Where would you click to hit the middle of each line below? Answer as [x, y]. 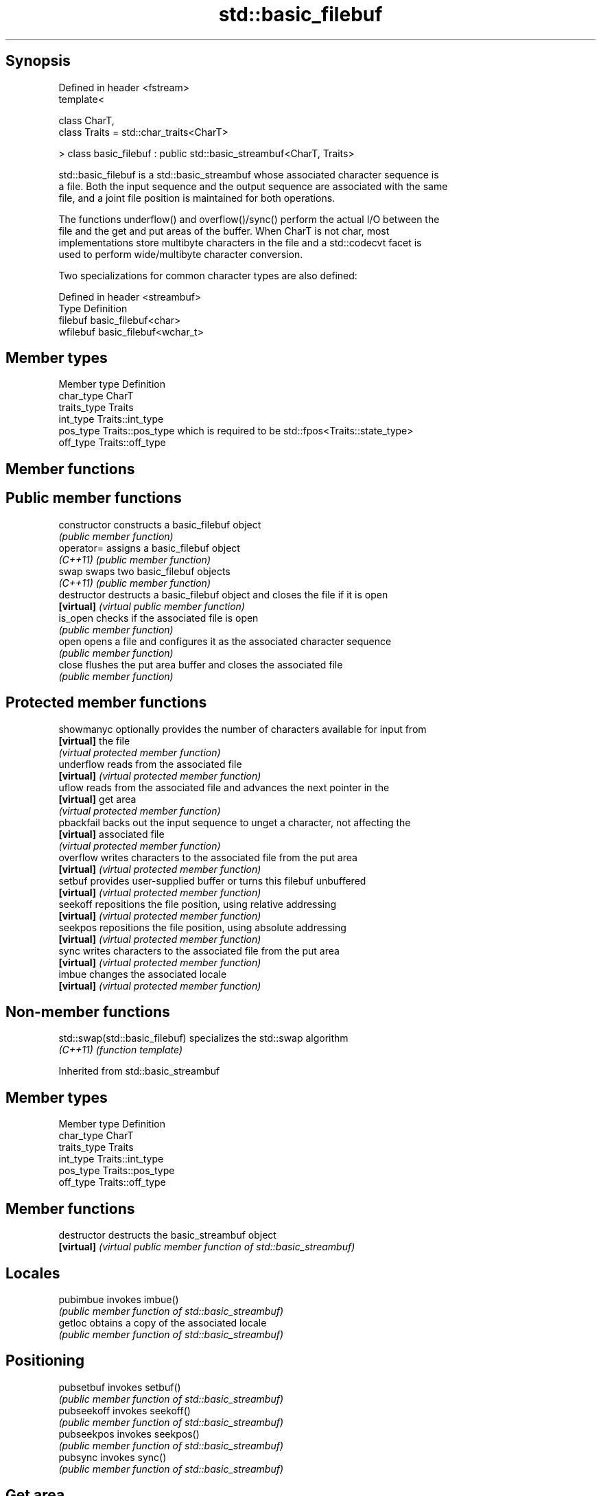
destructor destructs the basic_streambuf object [167, 1235]
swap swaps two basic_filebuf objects [144, 571]
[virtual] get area [97, 799]
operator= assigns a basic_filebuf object [149, 548]
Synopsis [38, 61]
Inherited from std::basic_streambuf [139, 1071]
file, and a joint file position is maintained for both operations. [197, 198]
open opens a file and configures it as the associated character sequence [225, 641]
